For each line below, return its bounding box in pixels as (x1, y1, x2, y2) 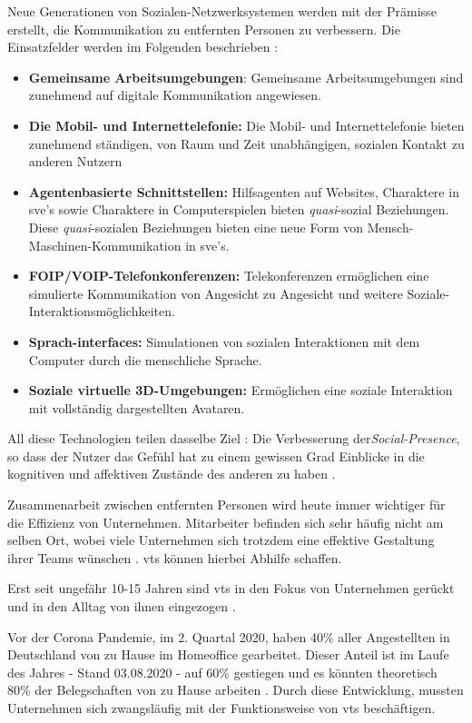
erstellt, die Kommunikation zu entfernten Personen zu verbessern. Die (7, 19, 400, 38)
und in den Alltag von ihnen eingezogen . (7, 597, 236, 616)
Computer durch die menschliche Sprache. (28, 350, 262, 369)
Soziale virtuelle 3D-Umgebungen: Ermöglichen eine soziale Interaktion (28, 381, 453, 400)
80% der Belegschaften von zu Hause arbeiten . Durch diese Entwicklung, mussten (7, 680, 464, 699)
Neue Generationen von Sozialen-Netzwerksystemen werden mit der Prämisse (7, 2, 437, 20)
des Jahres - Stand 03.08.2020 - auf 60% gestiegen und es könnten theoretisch (7, 662, 438, 681)
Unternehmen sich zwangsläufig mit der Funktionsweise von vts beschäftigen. (7, 698, 436, 717)
